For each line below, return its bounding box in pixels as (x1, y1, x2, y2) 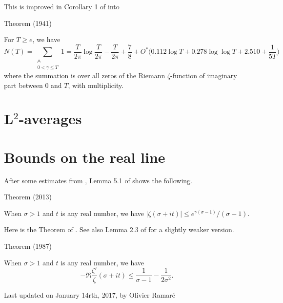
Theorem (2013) (4, 192, 52, 202)
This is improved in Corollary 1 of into (4, 1, 120, 11)
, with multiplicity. (68, 80, 124, 90)
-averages (19, 108, 82, 129)
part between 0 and (4, 80, 62, 90)
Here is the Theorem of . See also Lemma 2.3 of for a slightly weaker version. (4, 224, 234, 235)
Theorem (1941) (4, 18, 52, 28)
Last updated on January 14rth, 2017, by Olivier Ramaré (4, 290, 175, 300)
